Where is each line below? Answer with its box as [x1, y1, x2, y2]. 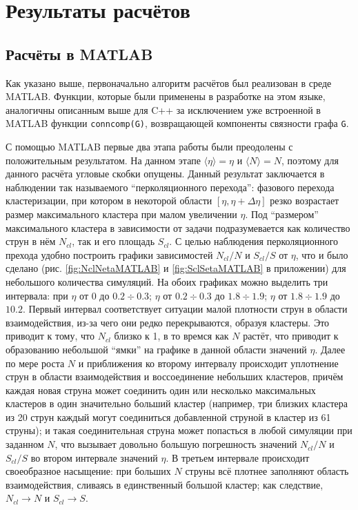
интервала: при [6, 288, 68, 302]
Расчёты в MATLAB [6, 43, 153, 64]
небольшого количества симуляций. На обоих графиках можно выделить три [6, 274, 328, 288]
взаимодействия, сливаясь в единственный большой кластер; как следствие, [6, 477, 324, 491]
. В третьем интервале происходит [166, 450, 310, 464]
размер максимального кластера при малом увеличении [6, 206, 237, 221]
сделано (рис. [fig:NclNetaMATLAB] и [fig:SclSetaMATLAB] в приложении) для [6, 261, 346, 275]
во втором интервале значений [30, 450, 158, 464]
